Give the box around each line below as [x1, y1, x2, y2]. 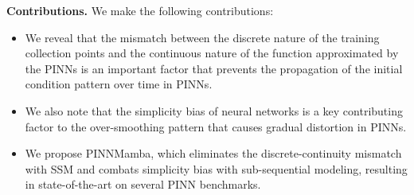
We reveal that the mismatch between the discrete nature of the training [25, 29, 380, 45]
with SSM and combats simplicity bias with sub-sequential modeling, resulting [25, 160, 408, 177]
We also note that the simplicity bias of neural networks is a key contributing [25, 102, 403, 119]
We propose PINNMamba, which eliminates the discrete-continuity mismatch [25, 145, 402, 162]
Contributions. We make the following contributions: [6, 2, 274, 18]
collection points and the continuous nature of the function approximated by [25, 45, 399, 61]
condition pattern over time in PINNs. [25, 76, 213, 92]
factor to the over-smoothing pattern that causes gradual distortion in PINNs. [25, 118, 407, 135]
